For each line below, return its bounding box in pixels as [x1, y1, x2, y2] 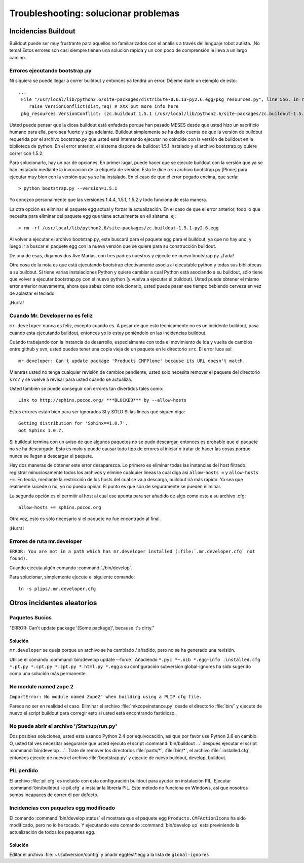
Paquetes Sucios [9, 614, 52, 621]
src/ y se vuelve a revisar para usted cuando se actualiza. [9, 376, 133, 382]
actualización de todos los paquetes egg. [9, 829, 96, 835]
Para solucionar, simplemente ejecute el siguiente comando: [9, 574, 135, 580]
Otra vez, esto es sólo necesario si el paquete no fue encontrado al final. [9, 516, 161, 522]
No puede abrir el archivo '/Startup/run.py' [9, 722, 118, 729]
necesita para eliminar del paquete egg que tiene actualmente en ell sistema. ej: [9, 213, 176, 219]
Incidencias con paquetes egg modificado [9, 804, 115, 811]
